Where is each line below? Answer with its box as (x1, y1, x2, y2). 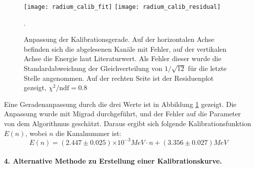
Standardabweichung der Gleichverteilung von (24, 63, 163, 73)
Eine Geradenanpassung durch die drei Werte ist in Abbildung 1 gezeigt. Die (4, 99, 237, 109)
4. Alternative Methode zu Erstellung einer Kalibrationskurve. (4, 156, 222, 166)
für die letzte (188, 63, 227, 73)
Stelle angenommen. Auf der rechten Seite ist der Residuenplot (24, 72, 214, 83)
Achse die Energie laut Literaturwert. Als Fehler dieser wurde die (24, 53, 221, 64)
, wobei (25, 128, 47, 138)
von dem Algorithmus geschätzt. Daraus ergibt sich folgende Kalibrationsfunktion (4, 118, 252, 128)
